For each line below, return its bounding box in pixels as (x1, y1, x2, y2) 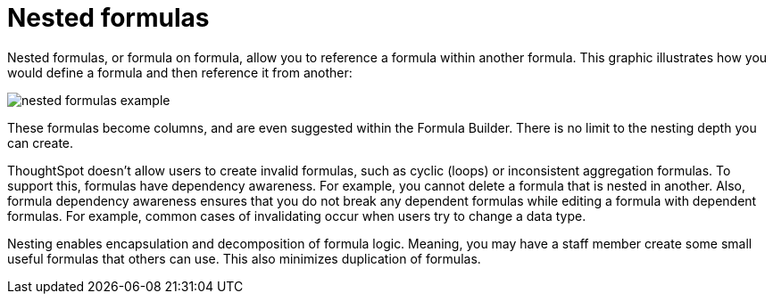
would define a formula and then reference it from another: (7, 64, 353, 80)
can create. (7, 134, 74, 150)
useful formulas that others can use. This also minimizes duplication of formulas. (7, 250, 481, 266)
